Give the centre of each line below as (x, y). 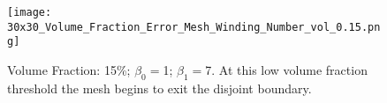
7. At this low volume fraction (286, 69)
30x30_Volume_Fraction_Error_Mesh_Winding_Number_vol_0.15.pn (194, 27)
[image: (30, 12)
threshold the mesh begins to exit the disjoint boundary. (159, 88)
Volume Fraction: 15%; (69, 69)
